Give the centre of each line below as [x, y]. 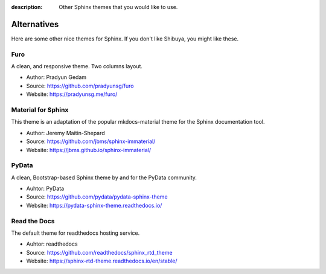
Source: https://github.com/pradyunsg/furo [80, 86]
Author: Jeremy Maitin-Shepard [66, 133]
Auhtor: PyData [45, 189]
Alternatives [35, 24]
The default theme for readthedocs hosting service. [75, 233]
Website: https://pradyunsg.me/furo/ [72, 94]
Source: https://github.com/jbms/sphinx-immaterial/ [91, 141]
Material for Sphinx [40, 110]
